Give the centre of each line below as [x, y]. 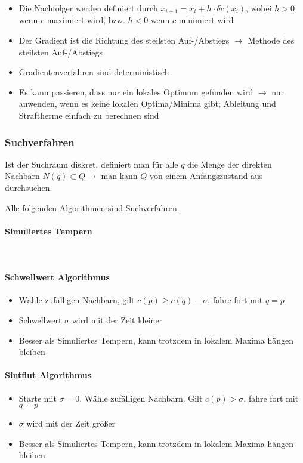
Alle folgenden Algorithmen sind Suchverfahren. [92, 207]
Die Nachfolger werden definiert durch [88, 8]
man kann [119, 176]
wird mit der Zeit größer [71, 423]
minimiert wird [206, 20]
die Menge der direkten [230, 164]
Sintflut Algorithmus [48, 375]
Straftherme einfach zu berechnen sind [89, 115]
